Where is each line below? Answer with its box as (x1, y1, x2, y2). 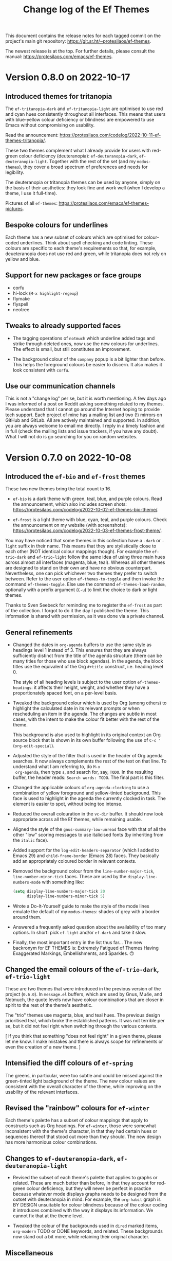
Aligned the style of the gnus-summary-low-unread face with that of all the (12, 826, 166, 832)
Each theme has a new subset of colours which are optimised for (5, 234, 143, 240)
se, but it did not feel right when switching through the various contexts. (5, 1023, 158, 1029)
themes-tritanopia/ (5, 137, 45, 144)
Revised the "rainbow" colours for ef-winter (5, 1104, 150, 1112)
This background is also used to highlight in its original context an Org (12, 732, 161, 738)
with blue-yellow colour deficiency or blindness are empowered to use (5, 117, 155, 123)
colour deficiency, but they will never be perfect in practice (26, 1185, 151, 1192)
